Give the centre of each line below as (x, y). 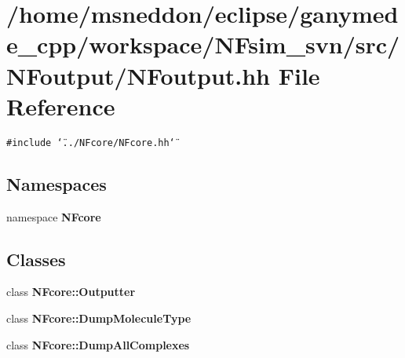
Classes (36, 259)
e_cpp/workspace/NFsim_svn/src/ (203, 44)
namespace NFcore (54, 216)
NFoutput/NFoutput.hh (139, 75)
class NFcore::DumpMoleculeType (99, 318)
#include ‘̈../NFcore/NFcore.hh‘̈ (91, 142)
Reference (61, 106)
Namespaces (57, 183)
